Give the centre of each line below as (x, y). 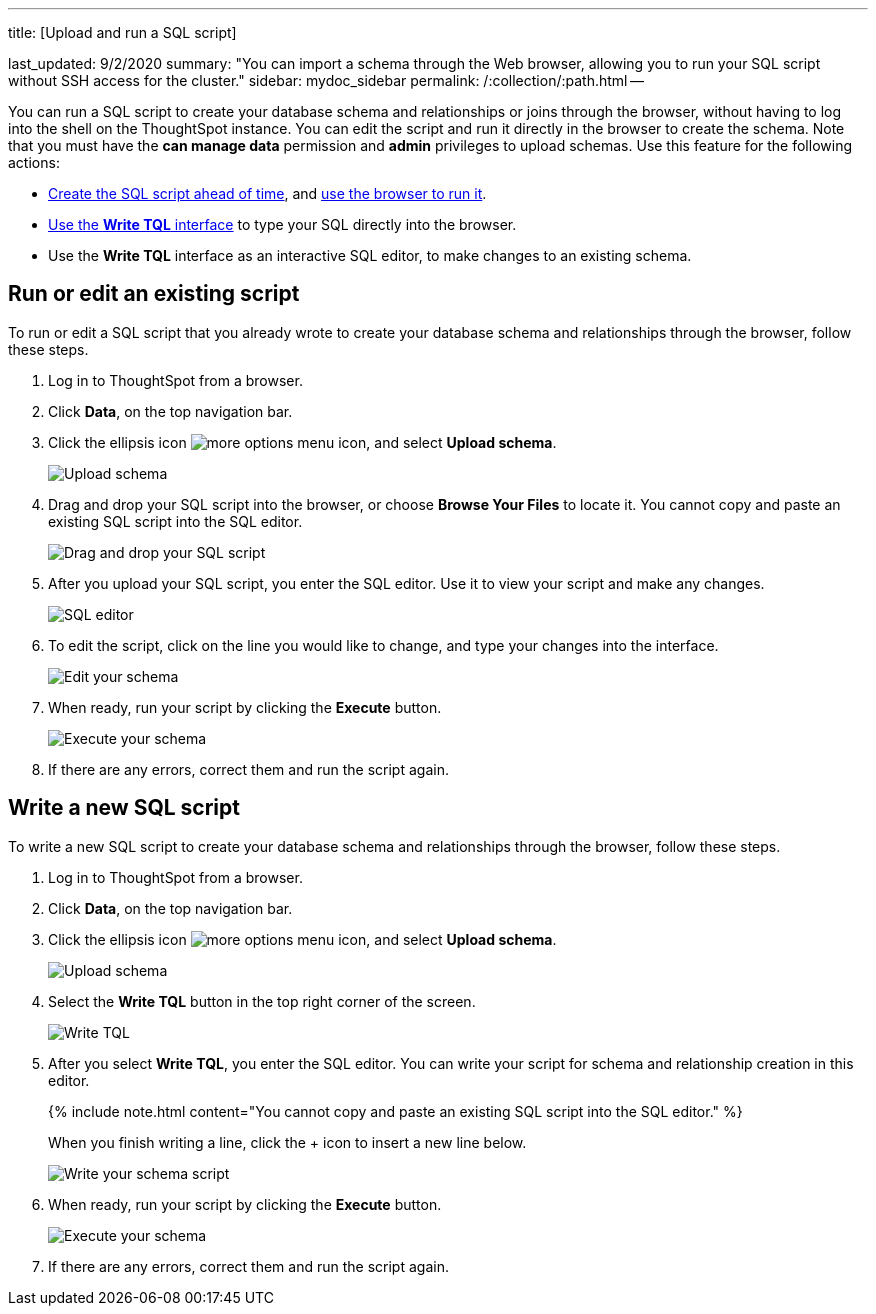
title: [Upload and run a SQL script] (122, 32)
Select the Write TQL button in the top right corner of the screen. (262, 1001)
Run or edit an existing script (154, 294)
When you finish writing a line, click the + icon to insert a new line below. (287, 1142)
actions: (34, 162)
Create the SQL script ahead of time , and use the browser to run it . (267, 193)
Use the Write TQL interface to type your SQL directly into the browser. (282, 224)
